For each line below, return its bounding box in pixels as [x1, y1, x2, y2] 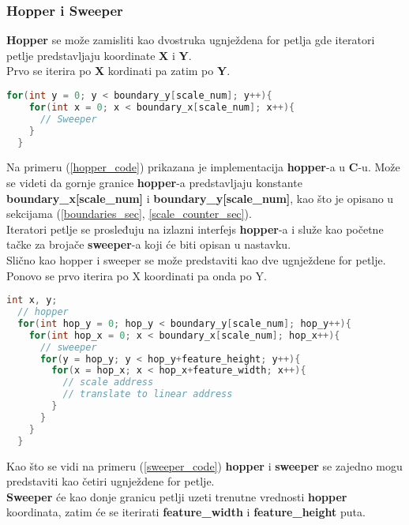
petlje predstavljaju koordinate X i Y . [6, 47, 192, 63]
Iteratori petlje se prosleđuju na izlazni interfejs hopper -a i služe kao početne [6, 220, 384, 237]
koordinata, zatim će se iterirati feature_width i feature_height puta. [6, 504, 366, 520]
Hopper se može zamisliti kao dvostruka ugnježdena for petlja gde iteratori [6, 32, 375, 48]
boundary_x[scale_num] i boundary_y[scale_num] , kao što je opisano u [6, 189, 394, 206]
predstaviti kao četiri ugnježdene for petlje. [6, 473, 215, 489]
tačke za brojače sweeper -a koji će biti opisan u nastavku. [6, 236, 291, 253]
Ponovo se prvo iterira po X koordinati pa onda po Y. [6, 267, 267, 283]
